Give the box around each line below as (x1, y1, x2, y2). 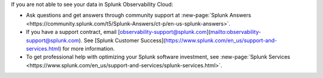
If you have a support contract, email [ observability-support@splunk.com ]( (26, 29, 211, 36)
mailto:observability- (210, 29, 261, 36)
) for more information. (59, 45, 115, 52)
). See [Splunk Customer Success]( (78, 36, 166, 44)
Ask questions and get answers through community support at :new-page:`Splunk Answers (26, 12, 251, 19)
